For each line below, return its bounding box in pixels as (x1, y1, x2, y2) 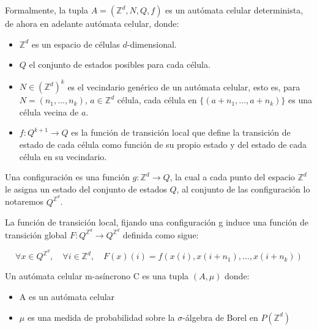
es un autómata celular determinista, (165, 4, 304, 16)
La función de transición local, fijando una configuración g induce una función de (5, 216, 308, 229)
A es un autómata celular (19, 290, 115, 302)
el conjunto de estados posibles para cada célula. (29, 58, 211, 71)
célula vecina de (19, 105, 79, 118)
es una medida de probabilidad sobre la (27, 310, 175, 323)
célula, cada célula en (117, 94, 197, 106)
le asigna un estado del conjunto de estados (5, 182, 167, 195)
